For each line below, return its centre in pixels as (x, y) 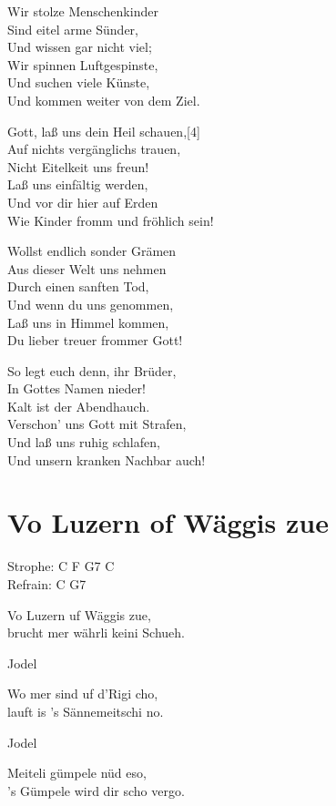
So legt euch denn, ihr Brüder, (92, 370)
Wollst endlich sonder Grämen (92, 251)
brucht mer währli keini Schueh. (96, 633)
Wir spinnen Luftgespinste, (83, 64)
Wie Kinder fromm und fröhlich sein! (111, 220)
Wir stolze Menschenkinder (83, 11)
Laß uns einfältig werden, (78, 184)
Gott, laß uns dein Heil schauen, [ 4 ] (104, 131)
